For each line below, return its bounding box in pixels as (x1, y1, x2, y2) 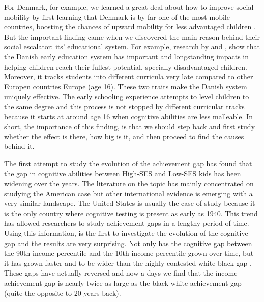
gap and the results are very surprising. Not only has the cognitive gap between (4, 237, 252, 248)
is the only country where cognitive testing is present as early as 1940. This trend (4, 207, 258, 218)
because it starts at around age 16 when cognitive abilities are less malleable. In (4, 111, 253, 122)
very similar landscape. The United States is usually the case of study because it (4, 198, 255, 208)
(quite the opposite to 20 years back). (4, 287, 121, 298)
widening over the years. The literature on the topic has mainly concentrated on (4, 178, 254, 189)
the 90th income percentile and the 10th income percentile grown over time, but (4, 248, 254, 258)
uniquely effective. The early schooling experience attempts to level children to (4, 91, 249, 102)
